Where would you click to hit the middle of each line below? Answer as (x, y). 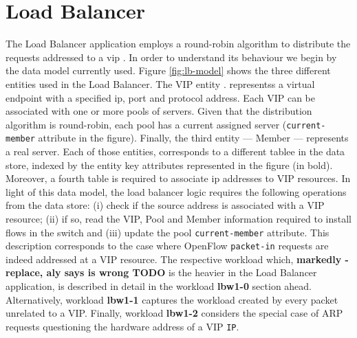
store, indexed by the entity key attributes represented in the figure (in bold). (169, 165)
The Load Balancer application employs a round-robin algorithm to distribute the (178, 44)
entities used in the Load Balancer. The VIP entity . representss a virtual (160, 83)
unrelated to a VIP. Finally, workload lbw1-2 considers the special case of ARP (174, 313)
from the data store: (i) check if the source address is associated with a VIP (165, 205)
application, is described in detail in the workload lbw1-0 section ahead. (159, 286)
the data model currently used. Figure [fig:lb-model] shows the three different (168, 70)
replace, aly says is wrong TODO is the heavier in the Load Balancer (161, 272)
